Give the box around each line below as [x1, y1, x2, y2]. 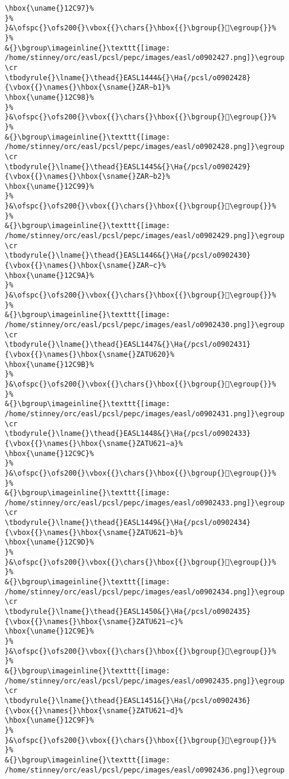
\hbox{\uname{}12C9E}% [5, 627, 94, 636]
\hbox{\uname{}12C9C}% [5, 449, 94, 458]
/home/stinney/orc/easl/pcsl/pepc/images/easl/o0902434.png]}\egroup [5, 587, 285, 596]
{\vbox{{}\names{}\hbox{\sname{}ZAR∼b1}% [5, 83, 171, 92]
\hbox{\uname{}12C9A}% [5, 271, 94, 280]
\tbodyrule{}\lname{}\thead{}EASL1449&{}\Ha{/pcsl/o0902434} [5, 518, 251, 527]
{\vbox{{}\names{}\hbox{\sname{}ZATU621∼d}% [5, 706, 183, 715]
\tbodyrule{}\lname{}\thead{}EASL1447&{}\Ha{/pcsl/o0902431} [5, 340, 251, 349]
